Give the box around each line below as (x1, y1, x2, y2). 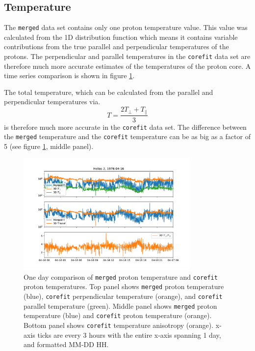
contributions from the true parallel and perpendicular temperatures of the (4, 41, 229, 52)
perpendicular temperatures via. (4, 96, 101, 107)
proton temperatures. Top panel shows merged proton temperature (24, 281, 224, 292)
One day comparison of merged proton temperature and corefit (24, 271, 218, 282)
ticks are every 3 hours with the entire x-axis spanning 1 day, (37, 329, 221, 340)
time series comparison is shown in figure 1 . (4, 70, 135, 81)
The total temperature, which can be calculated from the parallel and (4, 87, 213, 97)
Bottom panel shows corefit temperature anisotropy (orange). (24, 320, 214, 330)
